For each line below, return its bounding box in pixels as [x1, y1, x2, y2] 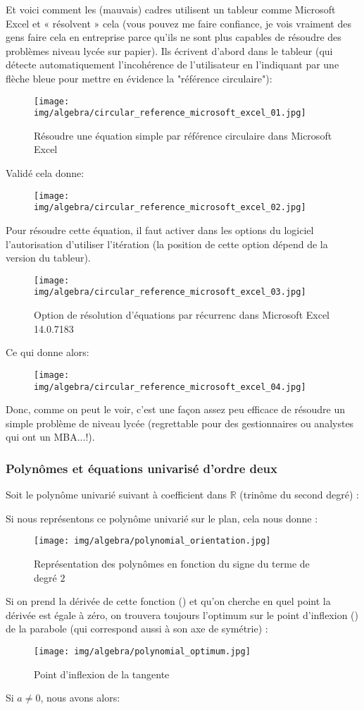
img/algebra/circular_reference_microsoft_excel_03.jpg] [34, 287, 306, 298]
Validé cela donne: [6, 166, 84, 180]
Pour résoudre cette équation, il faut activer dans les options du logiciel [6, 222, 314, 237]
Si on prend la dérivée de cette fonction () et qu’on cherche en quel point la [6, 594, 331, 608]
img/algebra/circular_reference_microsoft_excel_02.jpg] [34, 202, 306, 213]
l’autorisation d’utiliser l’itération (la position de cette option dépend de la [6, 236, 328, 251]
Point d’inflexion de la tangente [34, 666, 170, 681]
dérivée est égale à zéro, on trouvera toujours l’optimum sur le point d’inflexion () [6, 607, 358, 622]
